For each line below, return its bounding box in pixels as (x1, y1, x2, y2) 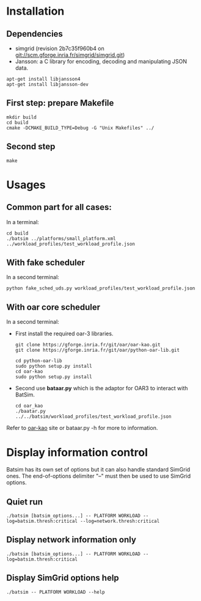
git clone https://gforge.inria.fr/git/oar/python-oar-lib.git (15, 347, 180, 354)
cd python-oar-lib (15, 358, 62, 364)
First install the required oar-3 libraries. (15, 330, 114, 337)
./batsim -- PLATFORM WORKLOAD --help (6, 589, 105, 595)
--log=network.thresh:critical (80, 518, 160, 524)
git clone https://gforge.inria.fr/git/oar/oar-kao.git (15, 342, 161, 348)
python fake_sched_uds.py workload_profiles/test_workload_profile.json (6, 285, 196, 291)
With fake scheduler (6, 258, 86, 268)
